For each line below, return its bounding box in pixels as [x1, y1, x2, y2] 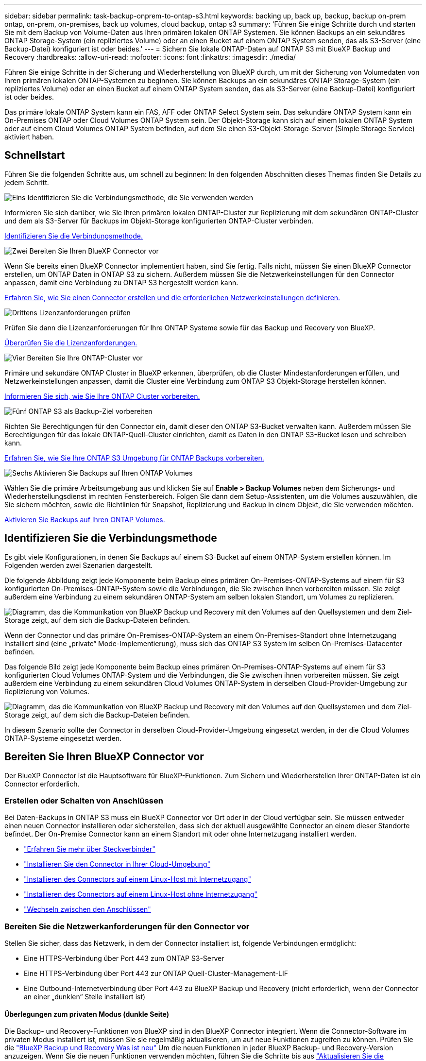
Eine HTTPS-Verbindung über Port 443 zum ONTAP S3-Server [24, 954, 224, 963]
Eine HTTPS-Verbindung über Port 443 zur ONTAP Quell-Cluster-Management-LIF [24, 969, 288, 978]
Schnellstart [4, 149, 65, 162]
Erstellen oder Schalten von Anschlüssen [4, 795, 163, 805]
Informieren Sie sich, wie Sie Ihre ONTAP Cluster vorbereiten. [4, 392, 200, 400]
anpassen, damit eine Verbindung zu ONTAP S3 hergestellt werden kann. [4, 278, 239, 287]
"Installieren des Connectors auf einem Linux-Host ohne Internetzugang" [24, 890, 257, 899]
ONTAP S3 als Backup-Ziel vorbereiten [28, 407, 153, 415]
